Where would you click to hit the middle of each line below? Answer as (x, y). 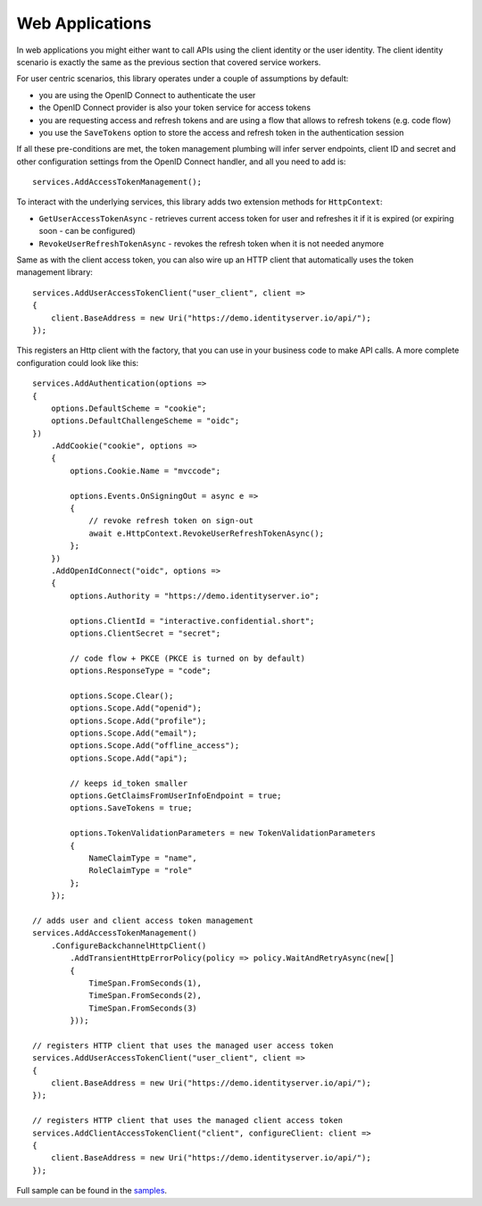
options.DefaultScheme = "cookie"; (129, 408)
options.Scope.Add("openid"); (136, 708)
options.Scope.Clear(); (122, 695)
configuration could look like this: (78, 362)
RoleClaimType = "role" (141, 871)
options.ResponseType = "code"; (141, 671)
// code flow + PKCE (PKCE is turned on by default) (187, 658)
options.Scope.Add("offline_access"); (155, 746)
